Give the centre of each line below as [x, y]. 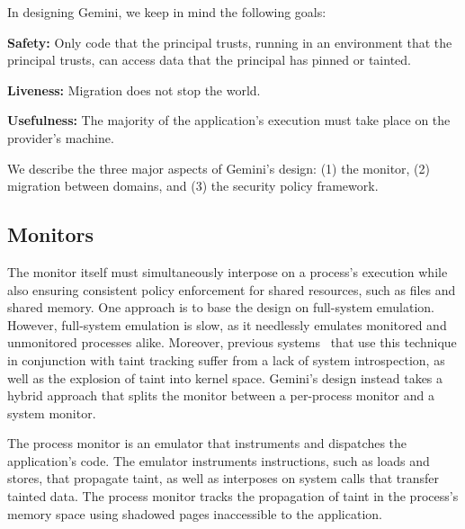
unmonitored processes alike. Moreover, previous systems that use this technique [232, 342]
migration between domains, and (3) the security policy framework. [193, 186]
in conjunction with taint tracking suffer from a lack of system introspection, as [226, 359]
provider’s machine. [61, 137]
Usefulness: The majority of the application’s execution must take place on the [229, 120]
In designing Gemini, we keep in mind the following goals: [167, 12]
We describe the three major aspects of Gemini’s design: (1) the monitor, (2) [219, 168]
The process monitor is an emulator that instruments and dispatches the [207, 443]
